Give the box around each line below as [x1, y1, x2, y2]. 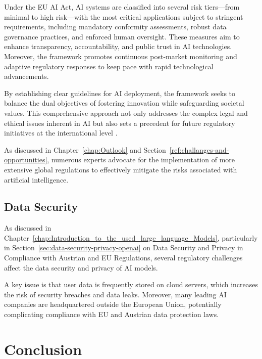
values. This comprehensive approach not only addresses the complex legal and [4, 107, 248, 118]
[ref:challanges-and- [169, 144, 229, 155]
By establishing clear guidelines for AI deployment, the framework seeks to [4, 87, 236, 98]
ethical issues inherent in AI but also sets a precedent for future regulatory [4, 117, 235, 128]
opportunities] [4, 154, 47, 165]
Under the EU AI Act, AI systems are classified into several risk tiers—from [4, 2, 240, 12]
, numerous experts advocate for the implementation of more [47, 154, 235, 165]
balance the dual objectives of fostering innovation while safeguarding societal [4, 98, 244, 108]
